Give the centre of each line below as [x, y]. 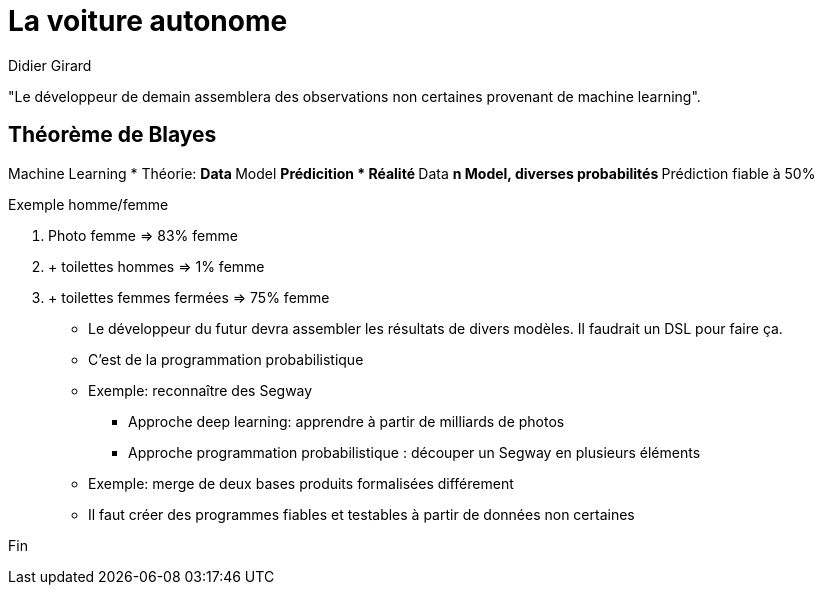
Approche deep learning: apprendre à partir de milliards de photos [346, 421]
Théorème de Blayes [112, 135]
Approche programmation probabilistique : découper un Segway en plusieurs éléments [414, 452]
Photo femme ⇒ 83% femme [143, 235]
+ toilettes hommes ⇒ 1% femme [156, 266]
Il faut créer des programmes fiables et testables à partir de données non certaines [361, 514]
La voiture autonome [148, 21]
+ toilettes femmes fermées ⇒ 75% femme [189, 297]
